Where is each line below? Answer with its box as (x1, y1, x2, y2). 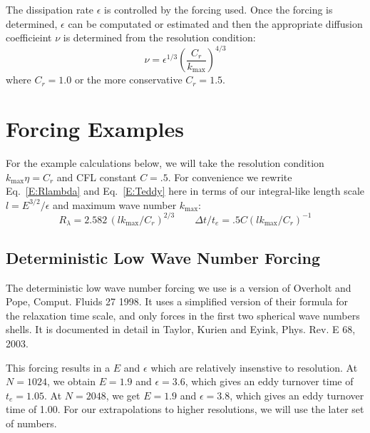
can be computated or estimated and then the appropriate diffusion (68, 16, 363, 31)
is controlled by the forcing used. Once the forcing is (104, 2, 333, 16)
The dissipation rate (6, 2, 94, 16)
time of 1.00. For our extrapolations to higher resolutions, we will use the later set (6, 402, 364, 417)
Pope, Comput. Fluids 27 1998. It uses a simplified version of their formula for (6, 294, 349, 309)
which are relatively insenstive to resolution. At (150, 360, 358, 375)
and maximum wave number (53, 197, 177, 212)
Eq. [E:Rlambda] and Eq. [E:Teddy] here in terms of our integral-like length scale (6, 183, 365, 198)
